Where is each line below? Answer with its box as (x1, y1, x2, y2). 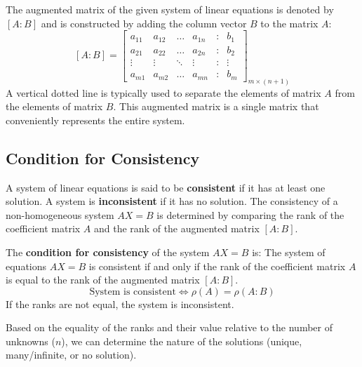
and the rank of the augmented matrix (94, 221, 260, 236)
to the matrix (260, 15, 319, 30)
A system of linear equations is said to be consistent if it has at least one (6, 180, 326, 194)
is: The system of (252, 244, 326, 259)
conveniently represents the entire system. (6, 112, 185, 127)
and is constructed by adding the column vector (41, 15, 247, 30)
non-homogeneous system (6, 207, 114, 222)
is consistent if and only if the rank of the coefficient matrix (88, 258, 346, 273)
